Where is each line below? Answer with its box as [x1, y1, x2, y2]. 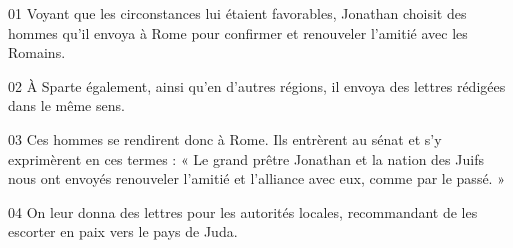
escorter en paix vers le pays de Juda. [8, 221, 238, 242]
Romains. [8, 42, 66, 63]
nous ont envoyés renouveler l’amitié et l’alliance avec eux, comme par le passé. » [8, 168, 505, 189]
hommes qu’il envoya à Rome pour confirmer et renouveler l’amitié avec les [8, 22, 468, 43]
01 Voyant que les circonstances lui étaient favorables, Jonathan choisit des [8, 3, 467, 23]
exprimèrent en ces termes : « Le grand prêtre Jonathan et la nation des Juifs [8, 148, 484, 169]
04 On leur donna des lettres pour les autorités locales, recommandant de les [8, 201, 478, 222]
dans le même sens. [8, 95, 125, 116]
